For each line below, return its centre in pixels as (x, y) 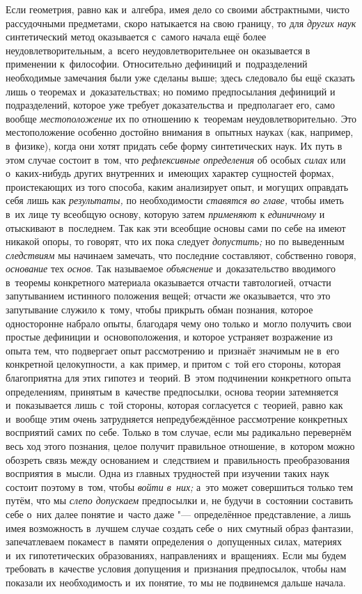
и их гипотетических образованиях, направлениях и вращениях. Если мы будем (176, 555)
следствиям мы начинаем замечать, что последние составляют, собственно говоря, (181, 255)
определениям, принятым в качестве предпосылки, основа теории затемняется (172, 391)
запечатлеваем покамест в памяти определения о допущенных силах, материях (174, 541)
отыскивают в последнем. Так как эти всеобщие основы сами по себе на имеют (176, 227)
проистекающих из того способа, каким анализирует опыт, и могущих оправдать (177, 186)
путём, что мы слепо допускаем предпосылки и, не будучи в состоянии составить (179, 500)
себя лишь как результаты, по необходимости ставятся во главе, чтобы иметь (175, 200)
